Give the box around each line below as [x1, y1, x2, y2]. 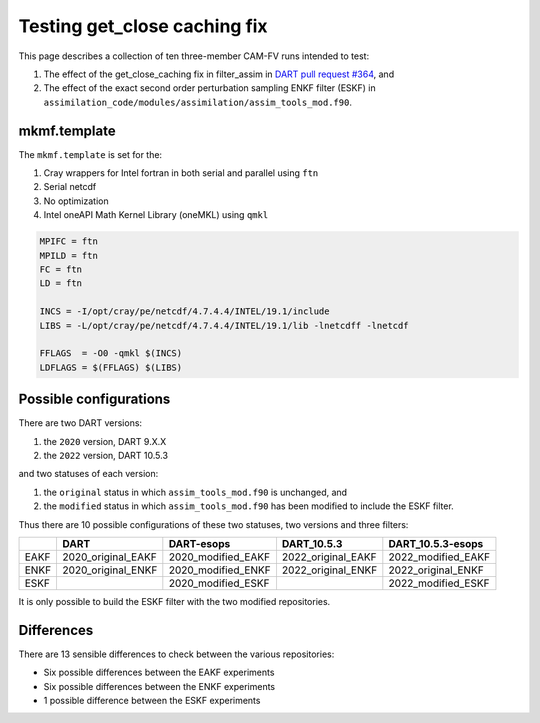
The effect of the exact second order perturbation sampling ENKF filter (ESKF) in [43, 82, 376, 94]
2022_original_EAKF [281, 550, 377, 564]
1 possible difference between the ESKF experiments [43, 695, 261, 706]
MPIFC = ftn [39, 236, 99, 247]
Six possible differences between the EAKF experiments [43, 666, 275, 679]
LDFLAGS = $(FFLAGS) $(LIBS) [39, 361, 183, 373]
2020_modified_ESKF [168, 576, 270, 590]
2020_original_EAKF [62, 550, 157, 564]
